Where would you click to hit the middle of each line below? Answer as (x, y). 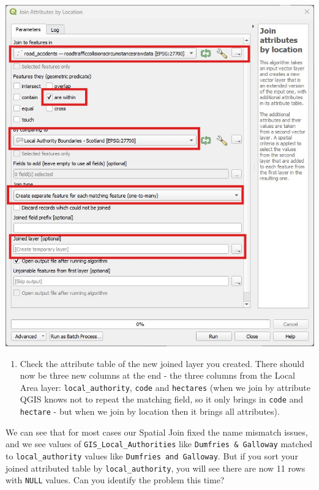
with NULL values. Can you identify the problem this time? (115, 480)
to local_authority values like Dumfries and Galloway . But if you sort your (152, 456)
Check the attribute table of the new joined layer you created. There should (162, 363)
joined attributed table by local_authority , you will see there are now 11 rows (156, 468)
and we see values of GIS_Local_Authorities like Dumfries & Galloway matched (159, 444)
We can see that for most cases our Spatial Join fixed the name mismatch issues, (157, 432)
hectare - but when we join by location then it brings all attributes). (150, 411)
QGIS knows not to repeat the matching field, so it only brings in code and (162, 399)
